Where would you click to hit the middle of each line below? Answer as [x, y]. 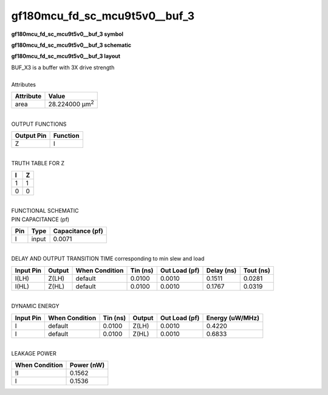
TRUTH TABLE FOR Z [38, 163]
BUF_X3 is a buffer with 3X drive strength [63, 67]
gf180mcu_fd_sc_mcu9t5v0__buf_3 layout [66, 56]
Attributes [24, 84]
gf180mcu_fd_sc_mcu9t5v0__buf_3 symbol [67, 34]
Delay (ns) [221, 270]
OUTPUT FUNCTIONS [39, 124]
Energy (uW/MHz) [233, 318]
